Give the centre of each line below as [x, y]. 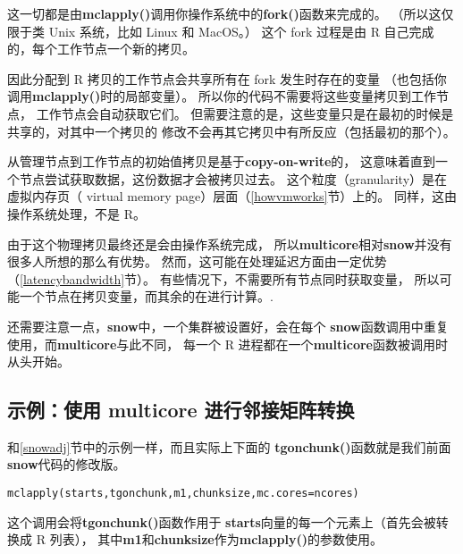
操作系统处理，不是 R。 [76, 213]
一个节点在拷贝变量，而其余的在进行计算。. [146, 296]
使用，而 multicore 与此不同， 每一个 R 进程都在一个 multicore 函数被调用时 [227, 344]
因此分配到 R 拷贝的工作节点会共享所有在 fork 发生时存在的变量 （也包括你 [227, 78]
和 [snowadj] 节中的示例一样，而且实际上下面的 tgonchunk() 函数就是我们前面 [229, 446]
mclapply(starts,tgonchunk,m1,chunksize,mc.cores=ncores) [183, 494]
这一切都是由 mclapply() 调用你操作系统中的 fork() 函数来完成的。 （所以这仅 [231, 13]
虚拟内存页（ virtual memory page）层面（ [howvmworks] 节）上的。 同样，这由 [232, 196]
